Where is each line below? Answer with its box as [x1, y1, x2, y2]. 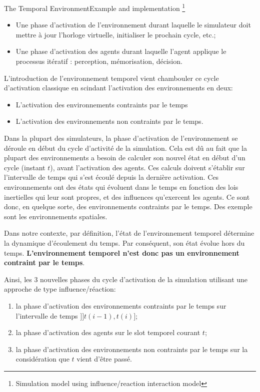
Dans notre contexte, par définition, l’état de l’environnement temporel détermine [4, 228, 254, 238]
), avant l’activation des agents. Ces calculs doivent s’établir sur [50, 162, 245, 172]
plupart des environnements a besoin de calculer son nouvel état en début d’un [4, 152, 245, 163]
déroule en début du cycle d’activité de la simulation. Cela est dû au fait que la [4, 142, 247, 153]
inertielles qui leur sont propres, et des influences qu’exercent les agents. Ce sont [4, 191, 250, 202]
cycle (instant [4, 162, 45, 172]
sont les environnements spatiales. [4, 211, 107, 221]
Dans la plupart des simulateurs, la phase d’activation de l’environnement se [4, 133, 238, 143]
